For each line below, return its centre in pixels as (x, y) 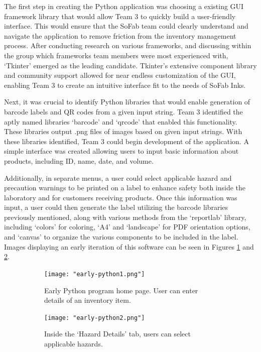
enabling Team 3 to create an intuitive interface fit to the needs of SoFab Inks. (125, 85)
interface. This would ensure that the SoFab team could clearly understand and (126, 26)
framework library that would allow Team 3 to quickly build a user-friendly (120, 16)
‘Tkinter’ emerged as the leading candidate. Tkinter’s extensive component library (130, 65)
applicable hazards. (74, 343)
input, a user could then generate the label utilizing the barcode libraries (116, 207)
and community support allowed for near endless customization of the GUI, (120, 75)
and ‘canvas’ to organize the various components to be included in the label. (121, 237)
